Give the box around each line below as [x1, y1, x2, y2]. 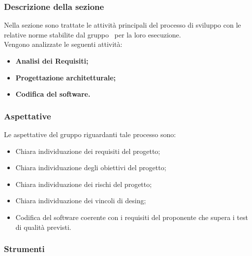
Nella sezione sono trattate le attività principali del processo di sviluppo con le [4, 20, 241, 30]
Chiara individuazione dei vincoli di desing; [15, 195, 146, 206]
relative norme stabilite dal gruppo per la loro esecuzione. [4, 29, 181, 39]
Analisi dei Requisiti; [15, 56, 89, 66]
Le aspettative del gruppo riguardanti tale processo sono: [4, 129, 176, 139]
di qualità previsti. [15, 221, 71, 232]
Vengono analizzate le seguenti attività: [4, 39, 123, 49]
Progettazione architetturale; [15, 72, 116, 82]
